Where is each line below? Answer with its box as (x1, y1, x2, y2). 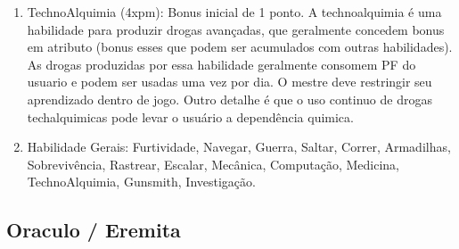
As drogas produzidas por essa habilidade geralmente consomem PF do (27, 54, 416, 73)
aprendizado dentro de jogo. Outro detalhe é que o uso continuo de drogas (27, 89, 432, 108)
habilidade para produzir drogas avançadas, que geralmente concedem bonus (27, 20, 445, 38)
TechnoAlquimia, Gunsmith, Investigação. (27, 172, 256, 191)
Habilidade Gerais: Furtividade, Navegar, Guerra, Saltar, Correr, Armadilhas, (27, 137, 451, 156)
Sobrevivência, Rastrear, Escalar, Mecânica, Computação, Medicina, (27, 154, 400, 173)
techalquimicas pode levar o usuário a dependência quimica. (27, 107, 354, 126)
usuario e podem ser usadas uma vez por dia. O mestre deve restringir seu (27, 72, 432, 91)
